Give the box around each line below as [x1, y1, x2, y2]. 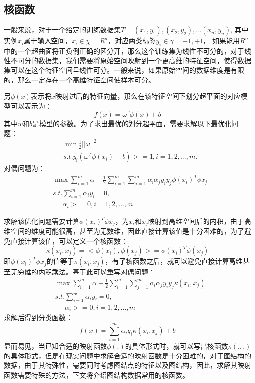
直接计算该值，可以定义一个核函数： [10, 236, 127, 246]
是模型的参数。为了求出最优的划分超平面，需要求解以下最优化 [32, 118, 232, 128]
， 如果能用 [203, 35, 240, 46]
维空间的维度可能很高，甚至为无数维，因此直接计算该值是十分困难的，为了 [4, 226, 244, 236]
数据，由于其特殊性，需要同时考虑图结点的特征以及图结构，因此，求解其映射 [4, 360, 251, 370]
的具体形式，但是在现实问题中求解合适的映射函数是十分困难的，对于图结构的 [4, 350, 251, 360]
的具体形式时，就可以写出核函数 [125, 341, 228, 351]
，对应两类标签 [108, 35, 156, 46]
